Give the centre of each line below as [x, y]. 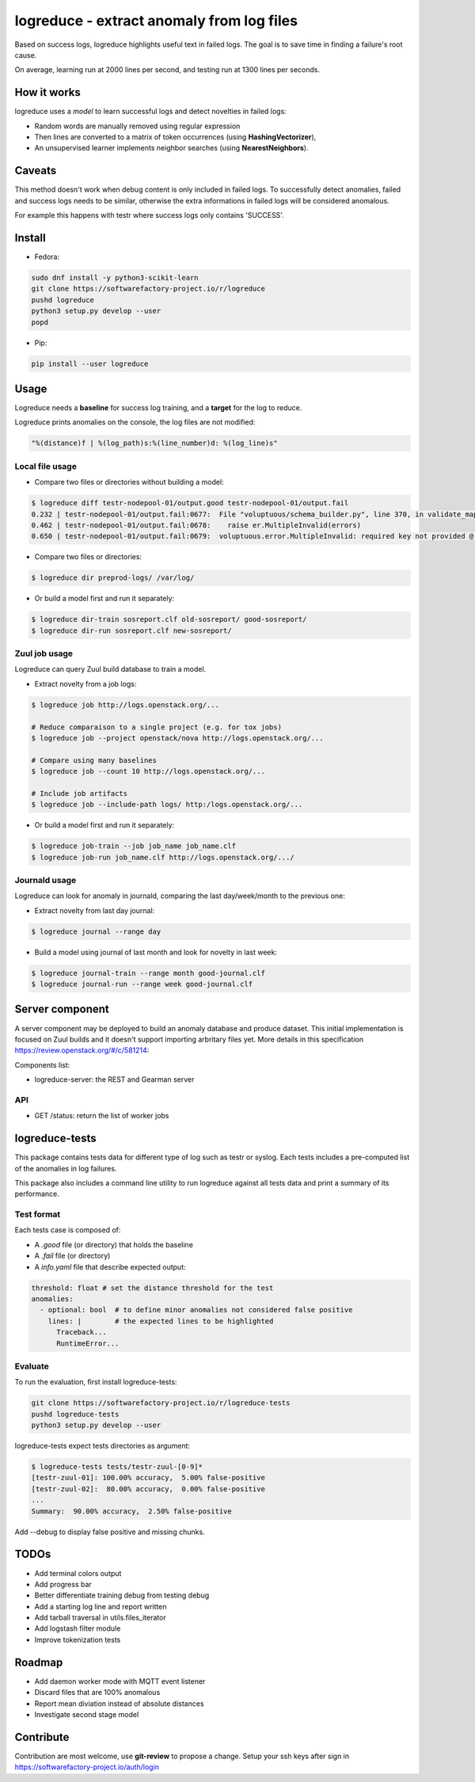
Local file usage [46, 466]
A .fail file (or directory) [72, 1256]
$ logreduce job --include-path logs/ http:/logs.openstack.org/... [167, 805]
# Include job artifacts [80, 793]
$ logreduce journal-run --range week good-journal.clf [142, 984]
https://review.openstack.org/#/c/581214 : [82, 1050]
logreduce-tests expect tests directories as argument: [102, 1446]
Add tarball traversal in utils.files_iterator [100, 1618]
